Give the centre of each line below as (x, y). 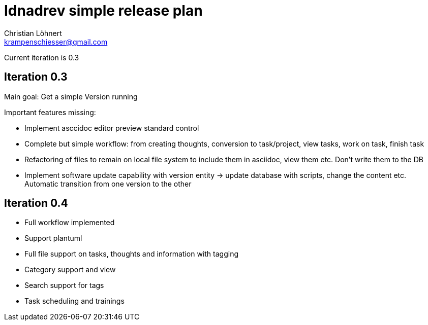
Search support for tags (64, 285)
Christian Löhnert (33, 33)
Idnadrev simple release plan (103, 11)
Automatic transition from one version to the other (108, 184)
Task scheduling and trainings (74, 301)
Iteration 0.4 (36, 203)
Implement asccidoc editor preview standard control (112, 128)
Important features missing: (50, 112)
